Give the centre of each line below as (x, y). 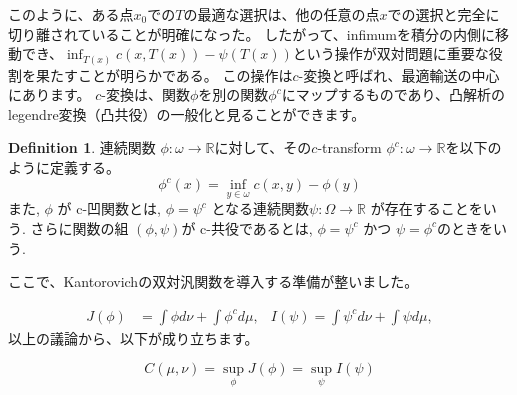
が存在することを (426, 208)
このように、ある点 (71, 14)
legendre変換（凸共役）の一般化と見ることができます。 (187, 113)
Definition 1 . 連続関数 (82, 147)
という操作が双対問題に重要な (390, 53)
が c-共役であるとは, (247, 227)
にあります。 (49, 94)
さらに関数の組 (79, 227)
